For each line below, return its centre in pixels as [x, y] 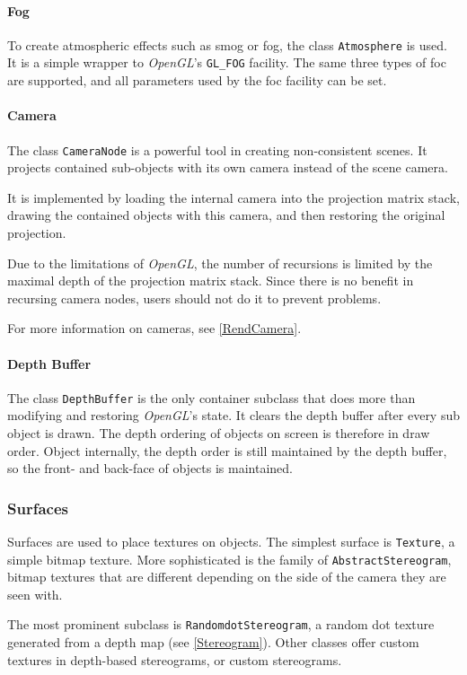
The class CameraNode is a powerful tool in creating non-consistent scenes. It [217, 149]
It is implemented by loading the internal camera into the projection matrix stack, [233, 197]
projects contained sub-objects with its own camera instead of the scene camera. [228, 167]
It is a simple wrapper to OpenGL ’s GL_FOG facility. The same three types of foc [227, 62]
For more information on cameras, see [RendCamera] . [154, 328]
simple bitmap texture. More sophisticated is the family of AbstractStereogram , [229, 559]
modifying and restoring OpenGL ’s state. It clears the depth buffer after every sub [234, 415]
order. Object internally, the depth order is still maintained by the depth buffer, [227, 450]
